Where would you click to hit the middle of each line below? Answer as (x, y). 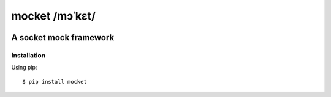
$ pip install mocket (55, 81)
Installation (29, 55)
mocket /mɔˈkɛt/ (54, 16)
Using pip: (24, 68)
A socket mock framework (63, 38)
